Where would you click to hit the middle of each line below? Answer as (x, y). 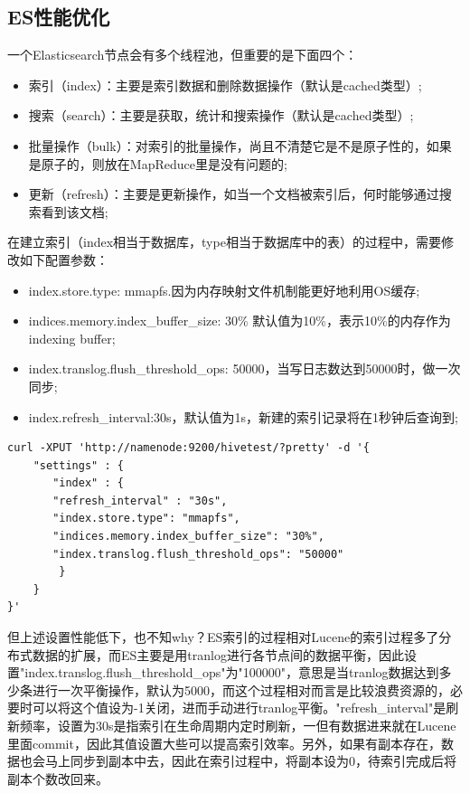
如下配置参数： (64, 259)
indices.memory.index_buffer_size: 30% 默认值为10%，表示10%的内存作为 (240, 321)
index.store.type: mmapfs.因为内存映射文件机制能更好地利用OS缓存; (224, 290)
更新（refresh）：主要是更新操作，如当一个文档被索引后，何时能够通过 (234, 194)
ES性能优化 (59, 17)
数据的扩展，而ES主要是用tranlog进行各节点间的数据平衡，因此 (218, 654)
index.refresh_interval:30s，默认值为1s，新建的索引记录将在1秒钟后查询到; (243, 416)
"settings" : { (78, 465)
